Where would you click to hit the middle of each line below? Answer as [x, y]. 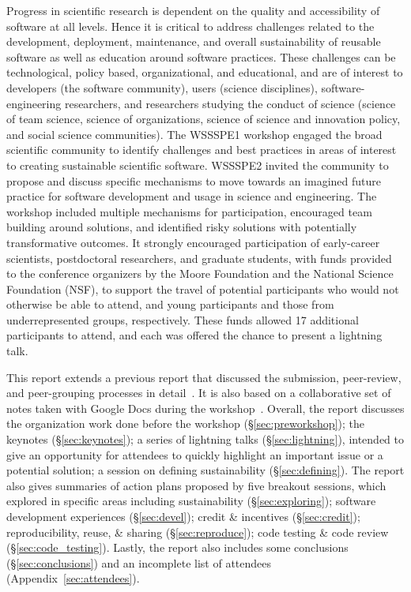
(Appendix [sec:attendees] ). [73, 578]
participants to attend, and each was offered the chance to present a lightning [194, 335]
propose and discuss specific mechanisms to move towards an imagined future [194, 180]
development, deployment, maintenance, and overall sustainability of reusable [194, 41]
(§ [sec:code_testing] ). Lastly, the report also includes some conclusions [177, 547]
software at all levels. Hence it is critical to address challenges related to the [190, 26]
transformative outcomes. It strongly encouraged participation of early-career [193, 242]
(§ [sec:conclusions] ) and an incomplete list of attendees [139, 562]
